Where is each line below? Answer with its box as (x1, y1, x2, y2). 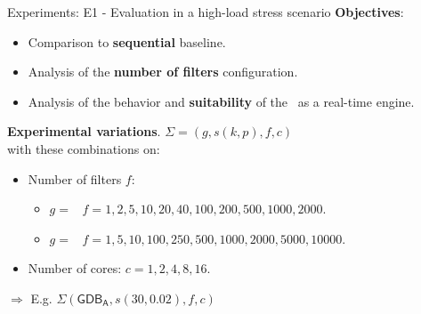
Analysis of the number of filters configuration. (28, 62, 298, 81)
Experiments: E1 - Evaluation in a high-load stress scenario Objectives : (7, 3, 404, 20)
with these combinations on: (7, 139, 160, 157)
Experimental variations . (7, 122, 161, 141)
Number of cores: (28, 259, 122, 278)
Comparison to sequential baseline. (28, 32, 226, 51)
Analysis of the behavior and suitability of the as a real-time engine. (28, 92, 415, 110)
